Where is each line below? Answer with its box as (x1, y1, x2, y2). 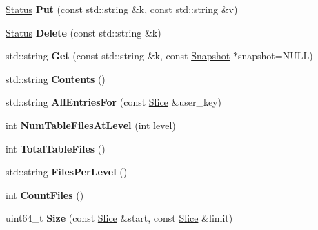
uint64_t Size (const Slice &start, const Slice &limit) (6, 211, 233, 225)
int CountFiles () (6, 187, 84, 202)
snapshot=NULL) (237, 48, 313, 63)
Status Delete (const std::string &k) (6, 25, 161, 39)
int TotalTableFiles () (6, 141, 106, 155)
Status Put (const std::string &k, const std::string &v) (6, 2, 238, 16)
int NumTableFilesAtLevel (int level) (6, 117, 176, 132)
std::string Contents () (6, 71, 106, 86)
